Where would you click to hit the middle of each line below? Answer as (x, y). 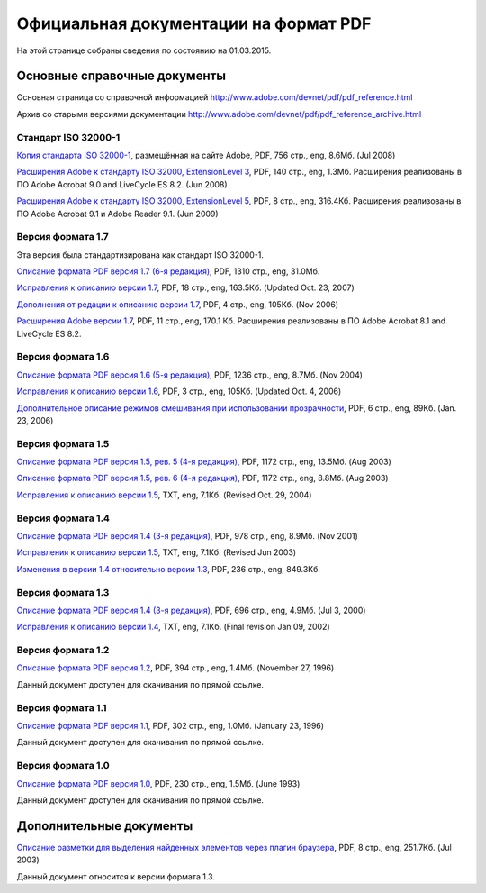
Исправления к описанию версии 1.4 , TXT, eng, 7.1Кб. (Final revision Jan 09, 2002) (173, 627)
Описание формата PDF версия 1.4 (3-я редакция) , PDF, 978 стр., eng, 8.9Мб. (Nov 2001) (188, 536)
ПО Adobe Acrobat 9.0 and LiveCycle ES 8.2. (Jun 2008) (122, 184)
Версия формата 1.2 (63, 651)
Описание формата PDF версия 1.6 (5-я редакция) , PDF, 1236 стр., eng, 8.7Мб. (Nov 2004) (190, 375)
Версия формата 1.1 (62, 707)
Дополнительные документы (105, 826)
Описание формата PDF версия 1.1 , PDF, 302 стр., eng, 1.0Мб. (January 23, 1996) (170, 726)
